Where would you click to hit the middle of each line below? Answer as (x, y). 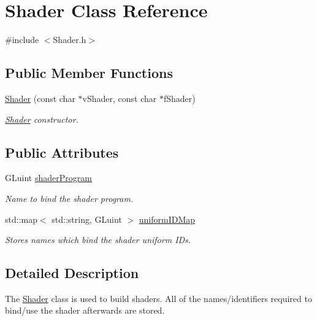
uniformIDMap (167, 219)
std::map (21, 219)
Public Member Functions (89, 73)
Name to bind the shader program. (69, 198)
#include (22, 40)
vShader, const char (120, 98)
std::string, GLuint (87, 219)
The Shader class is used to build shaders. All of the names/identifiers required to (158, 298)
